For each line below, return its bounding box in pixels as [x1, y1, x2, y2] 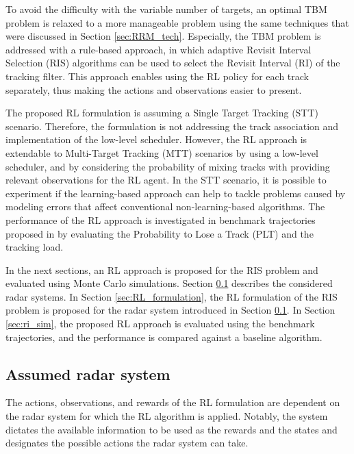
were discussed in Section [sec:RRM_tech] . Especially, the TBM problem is [5, 29, 321, 43]
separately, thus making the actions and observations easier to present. [5, 82, 302, 97]
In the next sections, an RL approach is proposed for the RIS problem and [5, 262, 318, 277]
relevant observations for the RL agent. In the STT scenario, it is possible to [5, 173, 327, 187]
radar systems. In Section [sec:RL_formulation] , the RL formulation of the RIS [5, 289, 338, 303]
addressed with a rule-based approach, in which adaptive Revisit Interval [5, 42, 312, 56]
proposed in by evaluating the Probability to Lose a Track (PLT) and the [5, 226, 314, 240]
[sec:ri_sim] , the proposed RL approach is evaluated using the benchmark [5, 316, 315, 331]
